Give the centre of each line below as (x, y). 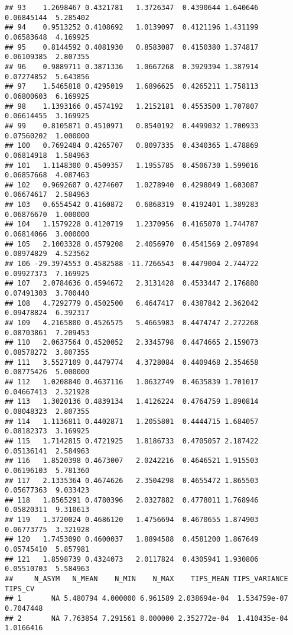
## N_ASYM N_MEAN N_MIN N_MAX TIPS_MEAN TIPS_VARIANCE (146, 579)
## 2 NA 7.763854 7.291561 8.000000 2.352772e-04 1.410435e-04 (146, 618)
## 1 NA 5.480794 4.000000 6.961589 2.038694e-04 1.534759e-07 (146, 599)
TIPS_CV (20, 589)
